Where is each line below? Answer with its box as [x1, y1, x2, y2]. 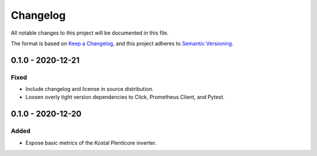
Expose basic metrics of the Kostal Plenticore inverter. [25, 139, 157, 146]
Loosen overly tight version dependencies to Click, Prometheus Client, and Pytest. [25, 94, 225, 101]
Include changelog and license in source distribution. [25, 86, 154, 93]
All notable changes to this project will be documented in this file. [11, 29, 169, 36]
